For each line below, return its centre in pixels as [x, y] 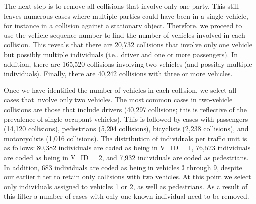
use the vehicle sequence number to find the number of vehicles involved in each [125, 35]
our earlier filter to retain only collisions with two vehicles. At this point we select [128, 177]
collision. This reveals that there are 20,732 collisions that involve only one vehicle [128, 44]
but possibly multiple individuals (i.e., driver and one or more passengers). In [121, 54]
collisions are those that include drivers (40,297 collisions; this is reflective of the [125, 109]
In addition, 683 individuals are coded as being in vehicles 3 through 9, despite [123, 167]
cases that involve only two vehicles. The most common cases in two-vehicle [118, 100]
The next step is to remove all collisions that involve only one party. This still [122, 6]
